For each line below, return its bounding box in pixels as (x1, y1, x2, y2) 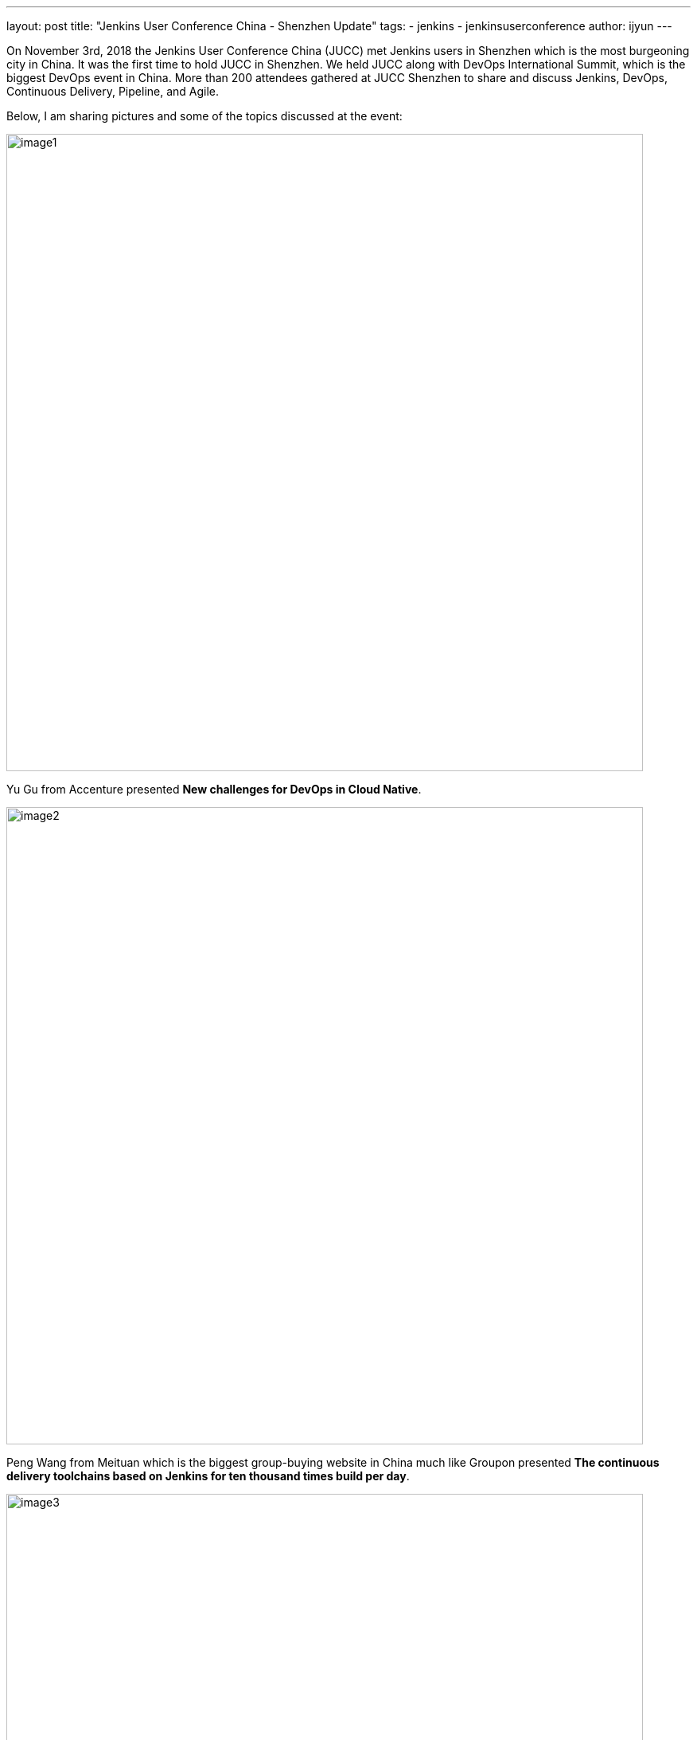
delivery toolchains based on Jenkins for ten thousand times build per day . (6, 1469, 410, 1483)
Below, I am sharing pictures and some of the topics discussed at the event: (6, 109, 403, 123)
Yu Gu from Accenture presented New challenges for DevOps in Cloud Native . (6, 782, 422, 796)
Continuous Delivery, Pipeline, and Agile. (6, 84, 220, 98)
